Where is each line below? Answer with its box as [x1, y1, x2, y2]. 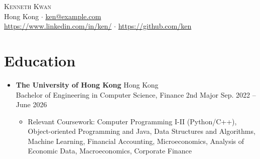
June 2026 [16, 99, 47, 110]
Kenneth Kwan [4, 1, 51, 11]
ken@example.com [45, 11, 101, 21]
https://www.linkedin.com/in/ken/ [4, 21, 112, 31]
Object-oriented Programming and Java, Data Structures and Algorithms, [28, 126, 255, 136]
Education [4, 50, 76, 70]
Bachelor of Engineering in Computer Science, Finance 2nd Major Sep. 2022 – [16, 89, 256, 100]
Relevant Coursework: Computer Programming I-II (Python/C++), [28, 116, 237, 126]
